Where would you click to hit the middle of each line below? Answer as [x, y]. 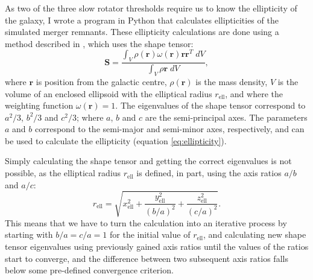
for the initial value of [150, 234]
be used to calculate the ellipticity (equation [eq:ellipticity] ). [116, 140]
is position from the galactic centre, [101, 81]
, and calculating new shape [255, 234]
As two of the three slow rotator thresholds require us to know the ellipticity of [151, 8]
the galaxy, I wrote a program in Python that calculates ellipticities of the [142, 20]
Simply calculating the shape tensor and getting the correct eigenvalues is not [148, 161]
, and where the [254, 93]
